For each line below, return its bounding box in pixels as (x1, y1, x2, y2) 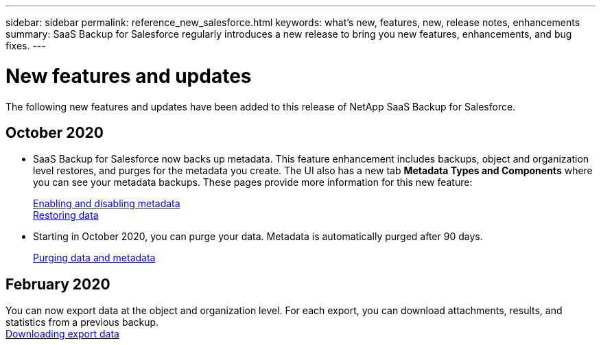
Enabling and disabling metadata (33, 198, 180, 210)
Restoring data (33, 209, 99, 222)
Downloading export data (5, 328, 119, 340)
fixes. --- (5, 40, 46, 51)
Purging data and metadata (33, 252, 156, 264)
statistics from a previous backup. (5, 316, 159, 329)
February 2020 (5, 275, 110, 293)
